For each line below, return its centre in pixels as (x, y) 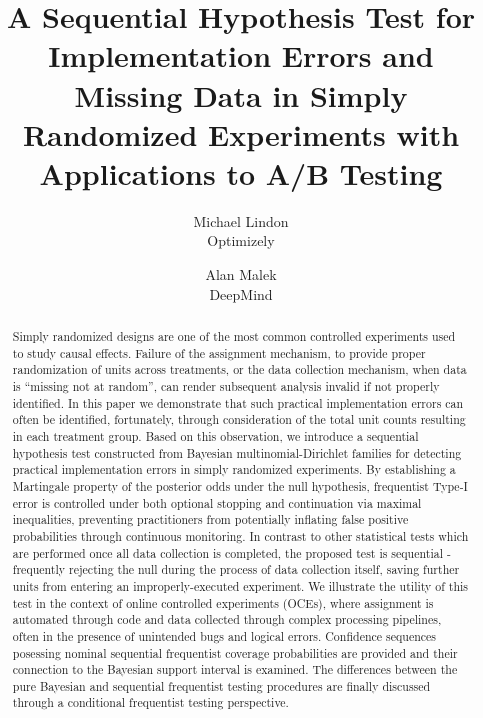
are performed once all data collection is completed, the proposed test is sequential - (231, 552)
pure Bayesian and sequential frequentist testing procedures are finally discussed (221, 685)
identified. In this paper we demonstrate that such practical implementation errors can (238, 402)
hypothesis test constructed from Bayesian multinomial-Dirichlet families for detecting (237, 452)
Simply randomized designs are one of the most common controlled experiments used (234, 336)
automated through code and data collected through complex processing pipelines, (227, 619)
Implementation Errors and (241, 55)
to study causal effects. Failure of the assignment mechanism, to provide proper (219, 352)
